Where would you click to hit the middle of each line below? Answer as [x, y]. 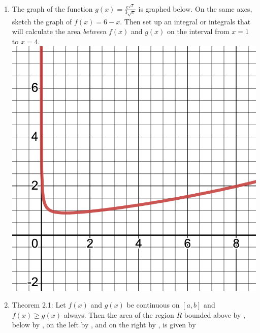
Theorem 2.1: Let [39, 305]
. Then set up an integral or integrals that [185, 21]
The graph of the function [52, 8]
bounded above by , [215, 314]
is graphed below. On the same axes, [195, 8]
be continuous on [153, 305]
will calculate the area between [59, 31]
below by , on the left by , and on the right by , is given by [104, 325]
